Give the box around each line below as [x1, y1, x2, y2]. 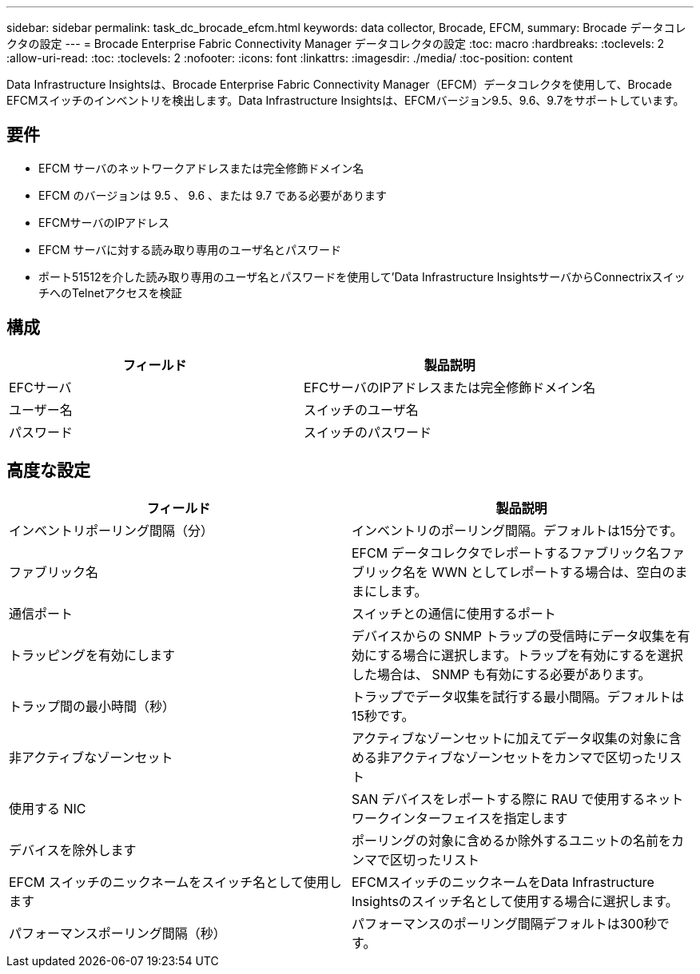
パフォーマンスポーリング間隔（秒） [9, 924, 226, 941]
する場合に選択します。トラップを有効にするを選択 [377, 646, 683, 663]
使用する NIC [9, 800, 86, 817]
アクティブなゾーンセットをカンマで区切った [390, 749, 657, 765]
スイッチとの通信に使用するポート [352, 605, 556, 622]
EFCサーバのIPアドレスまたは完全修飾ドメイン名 [304, 379, 596, 396]
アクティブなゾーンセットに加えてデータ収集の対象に [352, 730, 669, 746]
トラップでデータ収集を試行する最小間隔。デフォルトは [352, 688, 685, 705]
